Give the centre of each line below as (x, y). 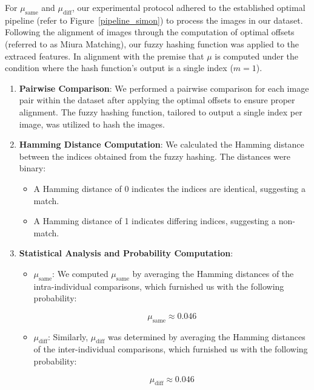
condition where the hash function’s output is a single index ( (119, 68)
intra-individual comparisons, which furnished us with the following (159, 286)
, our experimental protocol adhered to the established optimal (189, 7)
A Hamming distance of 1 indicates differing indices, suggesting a (155, 221)
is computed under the (257, 56)
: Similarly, (68, 336)
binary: (32, 168)
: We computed (80, 273)
